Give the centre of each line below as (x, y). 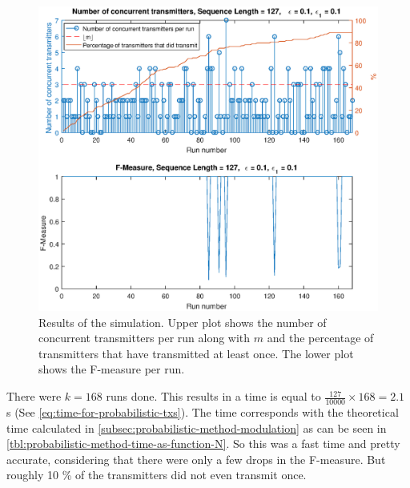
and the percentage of (320, 338)
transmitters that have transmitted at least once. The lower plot (196, 353)
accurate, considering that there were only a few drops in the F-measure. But (196, 459)
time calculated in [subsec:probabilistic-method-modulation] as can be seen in (197, 428)
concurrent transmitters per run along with (145, 338)
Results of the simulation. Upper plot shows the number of (183, 322)
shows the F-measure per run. (112, 369)
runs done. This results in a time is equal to (213, 396)
